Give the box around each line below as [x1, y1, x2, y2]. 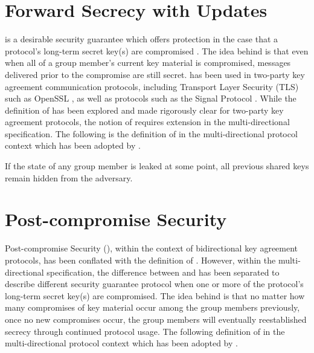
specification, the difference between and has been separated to [46, 265, 280, 278]
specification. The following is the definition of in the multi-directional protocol [5, 127, 298, 140]
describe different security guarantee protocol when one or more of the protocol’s [5, 277, 304, 290]
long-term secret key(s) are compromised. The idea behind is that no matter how [5, 289, 305, 302]
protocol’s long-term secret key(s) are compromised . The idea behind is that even [5, 44, 309, 57]
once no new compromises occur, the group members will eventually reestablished [5, 313, 307, 325]
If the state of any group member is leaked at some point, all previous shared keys [5, 160, 309, 172]
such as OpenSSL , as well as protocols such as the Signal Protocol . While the [5, 92, 296, 105]
